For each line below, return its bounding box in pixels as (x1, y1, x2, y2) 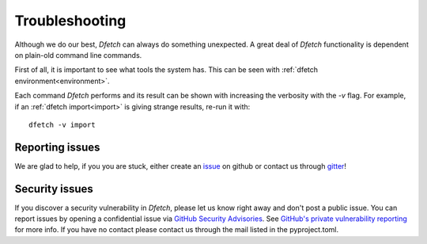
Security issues (14, 182, 94, 196)
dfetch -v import (28, 120, 96, 129)
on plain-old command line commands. (14, 50, 142, 59)
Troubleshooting (14, 12, 127, 29)
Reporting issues (14, 140, 100, 154)
